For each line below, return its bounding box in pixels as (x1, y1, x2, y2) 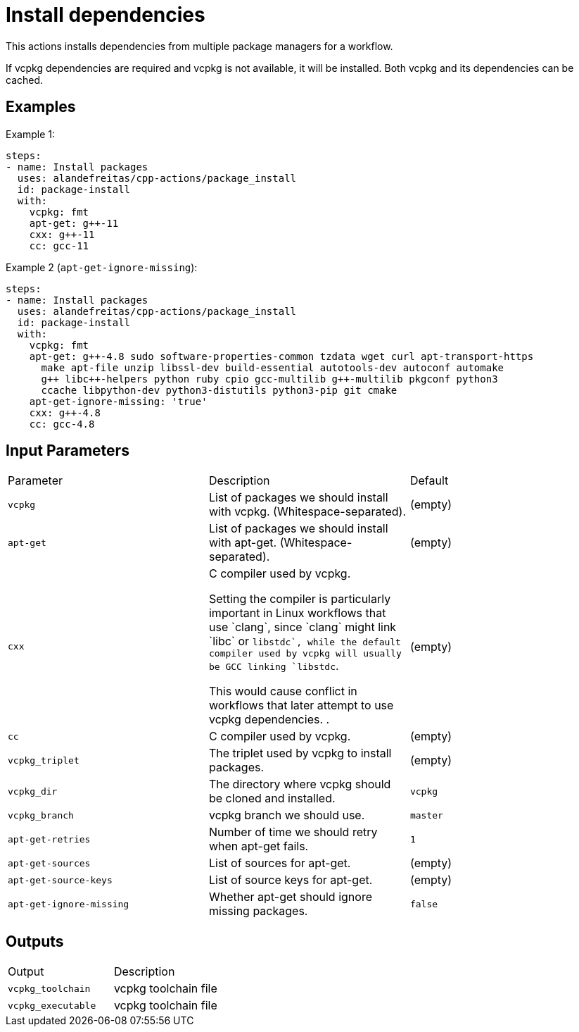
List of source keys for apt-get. (208, 873, 373, 888)
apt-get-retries (8, 833, 91, 845)
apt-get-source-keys (8, 874, 113, 885)
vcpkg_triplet (8, 754, 79, 766)
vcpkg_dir (8, 785, 58, 797)
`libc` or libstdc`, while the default (208, 634, 401, 649)
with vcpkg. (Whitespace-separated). (208, 504, 407, 519)
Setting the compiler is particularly (208, 592, 391, 607)
